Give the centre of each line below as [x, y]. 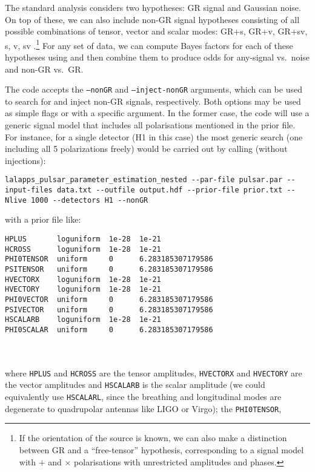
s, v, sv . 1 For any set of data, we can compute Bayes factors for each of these [149, 44]
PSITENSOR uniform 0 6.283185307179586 [109, 269]
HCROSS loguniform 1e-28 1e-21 [83, 249]
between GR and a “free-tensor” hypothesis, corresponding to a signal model [161, 449]
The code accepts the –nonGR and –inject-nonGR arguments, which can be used [154, 89]
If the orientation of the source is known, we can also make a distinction [153, 438]
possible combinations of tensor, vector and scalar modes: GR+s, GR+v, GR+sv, [156, 31]
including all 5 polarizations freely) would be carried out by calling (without [146, 149]
